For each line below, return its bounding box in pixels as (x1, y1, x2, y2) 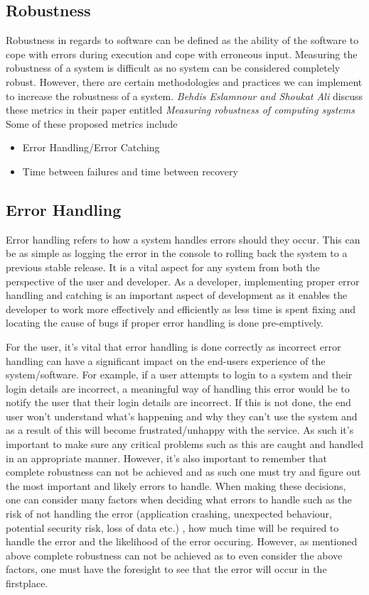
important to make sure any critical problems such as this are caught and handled (6, 437, 364, 452)
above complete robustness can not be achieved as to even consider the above (6, 547, 343, 562)
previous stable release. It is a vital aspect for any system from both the (6, 259, 320, 274)
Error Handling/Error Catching (22, 140, 160, 155)
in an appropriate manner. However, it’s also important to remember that (6, 450, 327, 465)
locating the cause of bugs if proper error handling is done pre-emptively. (6, 315, 323, 330)
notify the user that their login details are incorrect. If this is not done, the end (6, 395, 351, 410)
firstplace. (6, 576, 48, 590)
